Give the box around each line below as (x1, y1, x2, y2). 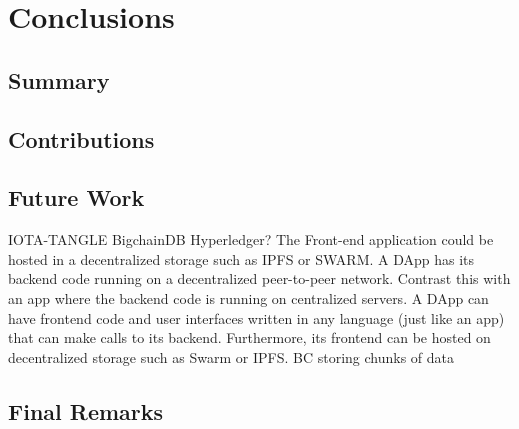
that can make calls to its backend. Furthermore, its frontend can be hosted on (8, 327, 491, 348)
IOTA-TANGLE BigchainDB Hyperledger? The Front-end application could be (8, 229, 494, 250)
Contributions (8, 123, 155, 154)
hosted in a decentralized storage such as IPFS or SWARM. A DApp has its (8, 248, 475, 269)
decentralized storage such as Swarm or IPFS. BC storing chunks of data (8, 346, 455, 367)
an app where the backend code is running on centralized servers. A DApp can (8, 287, 489, 308)
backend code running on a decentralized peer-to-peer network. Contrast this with (8, 268, 511, 289)
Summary (8, 64, 110, 95)
